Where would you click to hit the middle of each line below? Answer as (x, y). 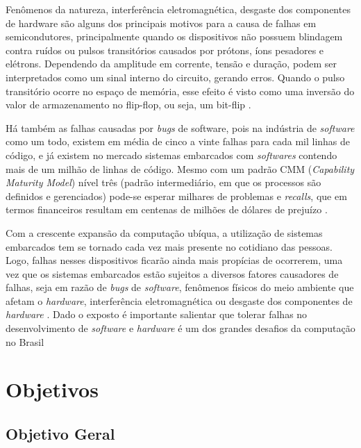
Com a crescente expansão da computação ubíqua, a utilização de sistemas (164, 232)
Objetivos (52, 389)
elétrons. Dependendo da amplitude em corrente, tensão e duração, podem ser (171, 64)
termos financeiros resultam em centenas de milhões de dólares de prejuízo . (167, 209)
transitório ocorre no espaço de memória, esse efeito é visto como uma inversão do (180, 91)
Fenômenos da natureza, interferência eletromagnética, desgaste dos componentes (178, 9)
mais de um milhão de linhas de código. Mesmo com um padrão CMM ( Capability (180, 168)
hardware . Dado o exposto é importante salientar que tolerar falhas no (157, 314)
